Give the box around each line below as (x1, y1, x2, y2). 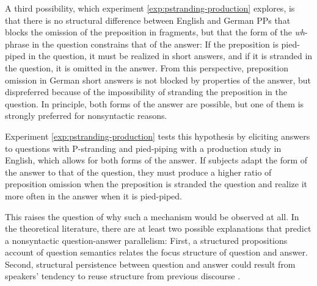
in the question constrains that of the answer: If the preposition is (32, 37, 279, 50)
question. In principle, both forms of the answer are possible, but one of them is (5, 97, 304, 110)
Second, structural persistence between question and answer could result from (5, 257, 296, 270)
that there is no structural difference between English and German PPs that (5, 13, 291, 26)
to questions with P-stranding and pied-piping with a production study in (5, 141, 282, 154)
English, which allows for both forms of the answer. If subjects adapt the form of (5, 154, 308, 166)
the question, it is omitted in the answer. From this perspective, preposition (5, 61, 288, 74)
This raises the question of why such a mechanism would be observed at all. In (5, 210, 299, 223)
